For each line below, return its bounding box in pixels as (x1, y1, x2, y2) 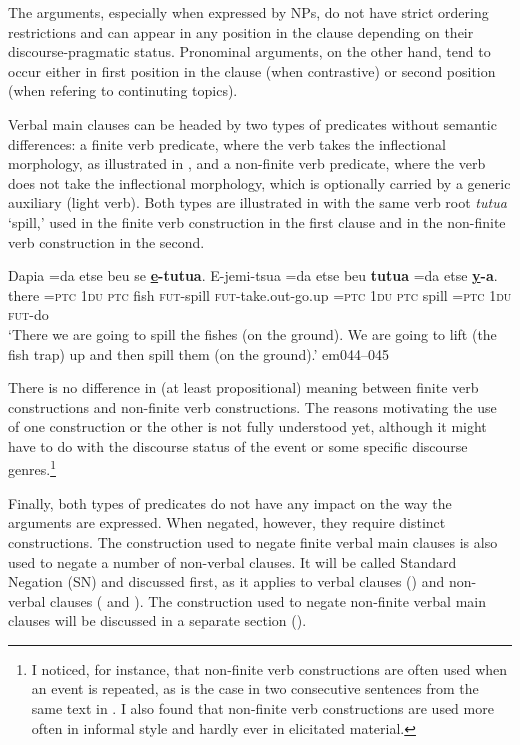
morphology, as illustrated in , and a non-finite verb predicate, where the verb (8, 153, 486, 174)
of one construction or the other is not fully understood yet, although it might (8, 416, 487, 437)
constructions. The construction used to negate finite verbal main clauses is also (8, 531, 498, 552)
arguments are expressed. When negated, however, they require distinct (8, 512, 446, 533)
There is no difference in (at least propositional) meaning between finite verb (8, 377, 479, 398)
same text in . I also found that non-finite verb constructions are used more (31, 698, 494, 719)
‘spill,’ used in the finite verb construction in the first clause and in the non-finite (8, 211, 506, 232)
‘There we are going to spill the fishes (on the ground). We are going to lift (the (8, 323, 497, 344)
